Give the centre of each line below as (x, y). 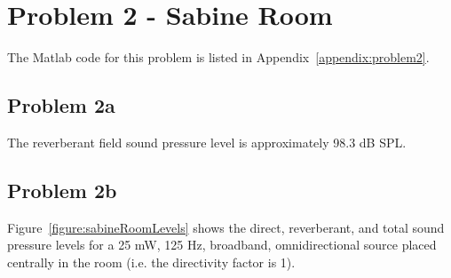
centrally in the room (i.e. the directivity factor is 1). (151, 262)
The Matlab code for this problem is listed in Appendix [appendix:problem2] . (218, 57)
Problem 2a (61, 105)
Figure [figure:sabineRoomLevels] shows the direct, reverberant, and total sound (226, 227)
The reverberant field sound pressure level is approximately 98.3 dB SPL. (207, 142)
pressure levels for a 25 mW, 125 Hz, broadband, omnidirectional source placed (222, 245)
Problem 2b (62, 190)
